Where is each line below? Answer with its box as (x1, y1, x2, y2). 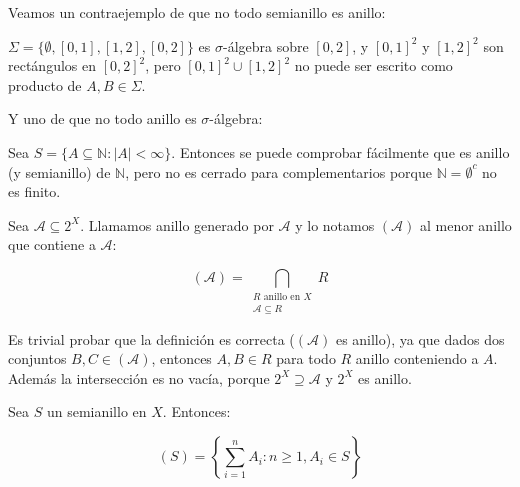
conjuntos (8, 348, 67, 369)
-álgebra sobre (223, 35, 309, 56)
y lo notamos (295, 214, 375, 235)
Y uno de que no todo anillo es (8, 108, 197, 129)
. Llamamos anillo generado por (80, 214, 274, 235)
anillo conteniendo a (355, 348, 479, 369)
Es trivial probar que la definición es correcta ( (8, 328, 295, 349)
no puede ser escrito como (294, 55, 453, 76)
